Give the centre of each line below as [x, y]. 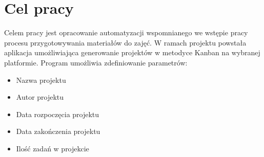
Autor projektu [40, 97]
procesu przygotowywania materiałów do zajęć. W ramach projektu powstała [125, 42]
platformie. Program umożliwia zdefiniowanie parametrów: [96, 62]
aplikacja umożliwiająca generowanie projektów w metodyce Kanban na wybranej [132, 52]
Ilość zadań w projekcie [53, 148]
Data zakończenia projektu [58, 131]
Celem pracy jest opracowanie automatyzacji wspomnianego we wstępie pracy [126, 32]
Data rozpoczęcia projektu [58, 114]
